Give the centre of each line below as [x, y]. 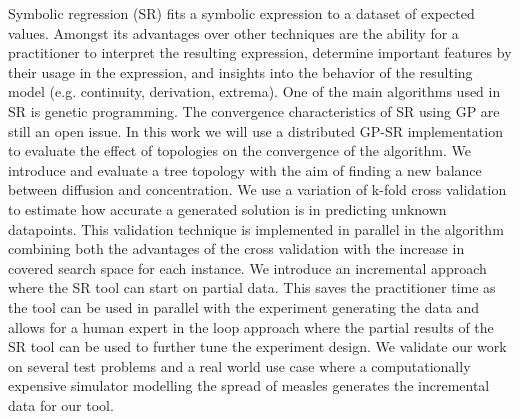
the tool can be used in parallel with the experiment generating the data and [244, 306]
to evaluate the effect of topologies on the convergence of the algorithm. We [239, 150]
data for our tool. [61, 404]
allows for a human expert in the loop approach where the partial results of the [251, 326]
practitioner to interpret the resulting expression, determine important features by [260, 52]
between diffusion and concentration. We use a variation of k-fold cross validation [257, 189]
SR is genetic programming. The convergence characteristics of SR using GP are [254, 110]
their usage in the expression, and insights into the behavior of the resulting [240, 71]
